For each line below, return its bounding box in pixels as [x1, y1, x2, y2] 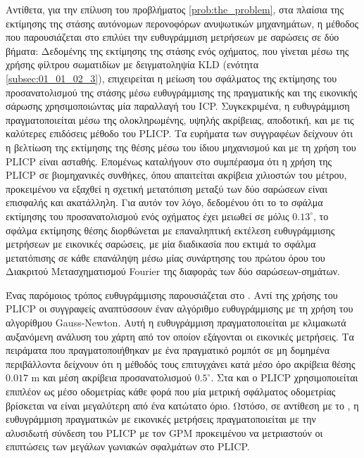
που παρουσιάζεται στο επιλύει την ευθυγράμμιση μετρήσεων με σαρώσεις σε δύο [6, 30, 339, 44]
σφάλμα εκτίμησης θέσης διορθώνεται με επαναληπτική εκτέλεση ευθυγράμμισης [6, 222, 335, 237]
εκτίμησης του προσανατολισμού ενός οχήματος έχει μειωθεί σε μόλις [6, 208, 289, 223]
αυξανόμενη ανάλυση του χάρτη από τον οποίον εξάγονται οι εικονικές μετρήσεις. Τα [6, 329, 354, 343]
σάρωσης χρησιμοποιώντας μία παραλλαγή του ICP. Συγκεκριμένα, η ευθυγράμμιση [6, 98, 350, 113]
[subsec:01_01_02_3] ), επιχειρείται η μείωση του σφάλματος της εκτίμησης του [6, 70, 337, 85]
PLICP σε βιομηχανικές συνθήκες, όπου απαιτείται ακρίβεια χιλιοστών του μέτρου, [6, 167, 347, 182]
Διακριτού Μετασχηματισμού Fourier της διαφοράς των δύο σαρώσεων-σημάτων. [6, 264, 340, 279]
